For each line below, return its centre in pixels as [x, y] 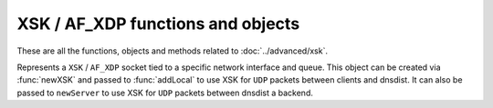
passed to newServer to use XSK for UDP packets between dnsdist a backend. [165, 93]
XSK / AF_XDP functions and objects [158, 24]
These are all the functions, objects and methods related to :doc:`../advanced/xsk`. [173, 51]
